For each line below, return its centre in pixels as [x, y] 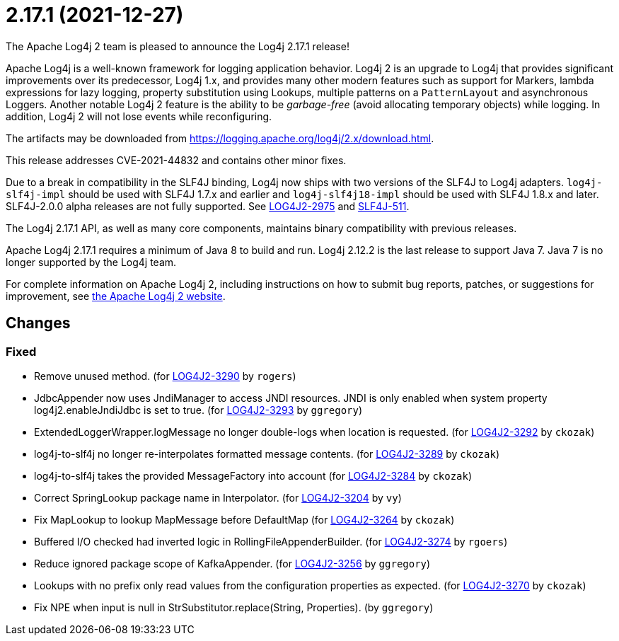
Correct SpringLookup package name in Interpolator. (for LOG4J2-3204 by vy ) [218, 497]
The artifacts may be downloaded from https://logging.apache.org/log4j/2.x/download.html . [220, 138]
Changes [38, 323]
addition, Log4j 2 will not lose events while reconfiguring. [139, 116]
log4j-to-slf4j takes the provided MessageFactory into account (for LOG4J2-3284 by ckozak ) [253, 475]
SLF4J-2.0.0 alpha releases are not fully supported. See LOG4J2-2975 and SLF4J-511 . [208, 206]
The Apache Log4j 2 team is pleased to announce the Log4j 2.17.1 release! [178, 46]
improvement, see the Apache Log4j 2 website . [116, 296]
